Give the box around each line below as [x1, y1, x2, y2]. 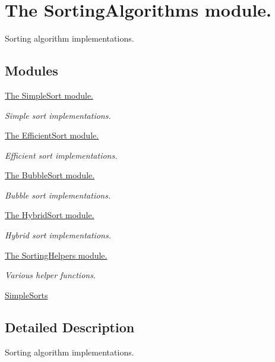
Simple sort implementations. [5, 109, 111, 121]
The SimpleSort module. [5, 89, 94, 101]
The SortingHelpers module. [5, 248, 108, 261]
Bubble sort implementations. [5, 188, 111, 201]
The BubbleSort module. [5, 169, 95, 181]
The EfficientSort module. [5, 129, 99, 141]
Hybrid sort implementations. [5, 229, 111, 241]
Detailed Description [5, 317, 135, 336]
